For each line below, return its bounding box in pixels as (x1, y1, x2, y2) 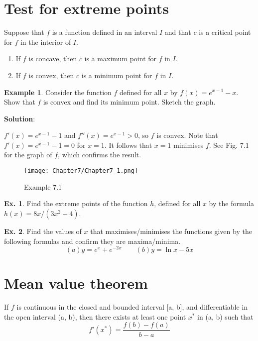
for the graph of (4, 149, 52, 160)
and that (164, 27, 191, 37)
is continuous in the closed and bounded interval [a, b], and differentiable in (16, 302, 248, 312)
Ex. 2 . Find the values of (4, 226, 82, 236)
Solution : (4, 113, 35, 123)
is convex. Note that (156, 130, 218, 140)
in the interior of (20, 36, 71, 47)
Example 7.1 (24, 181, 62, 192)
